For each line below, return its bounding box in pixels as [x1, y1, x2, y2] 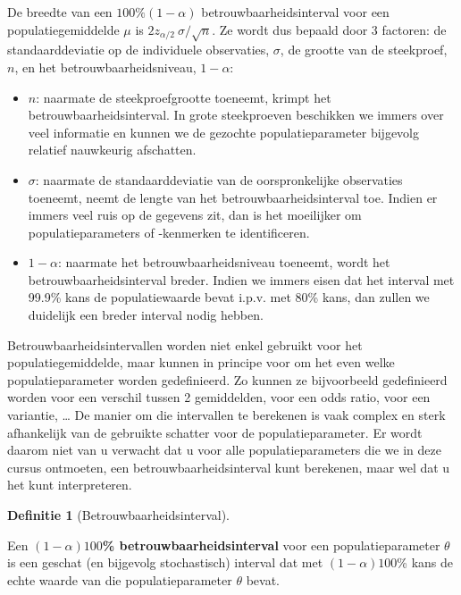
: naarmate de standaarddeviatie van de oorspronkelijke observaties [35, 170, 403, 189]
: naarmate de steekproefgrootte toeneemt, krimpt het [36, 88, 331, 106]
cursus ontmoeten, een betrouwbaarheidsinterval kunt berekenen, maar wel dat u [7, 457, 450, 476]
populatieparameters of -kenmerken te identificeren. [28, 222, 310, 241]
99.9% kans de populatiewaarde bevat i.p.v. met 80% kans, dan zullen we [28, 288, 430, 306]
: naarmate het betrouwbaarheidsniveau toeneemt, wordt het [57, 253, 390, 272]
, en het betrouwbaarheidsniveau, [14, 57, 197, 76]
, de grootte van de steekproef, [280, 40, 448, 59]
